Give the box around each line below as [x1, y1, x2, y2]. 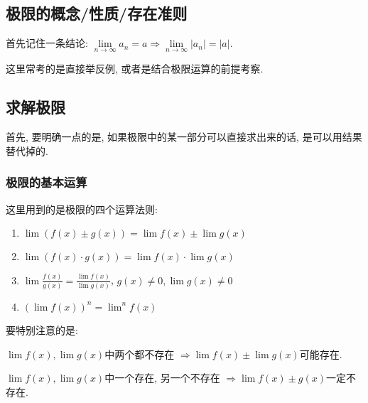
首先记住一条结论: [6, 36, 88, 50]
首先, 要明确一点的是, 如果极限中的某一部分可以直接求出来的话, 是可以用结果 [6, 129, 362, 144]
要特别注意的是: [6, 322, 78, 337]
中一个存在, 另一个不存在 [104, 370, 220, 385]
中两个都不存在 [104, 346, 175, 361]
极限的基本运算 [6, 173, 87, 191]
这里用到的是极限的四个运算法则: [6, 201, 158, 216]
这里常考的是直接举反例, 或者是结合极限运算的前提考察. [6, 61, 264, 76]
